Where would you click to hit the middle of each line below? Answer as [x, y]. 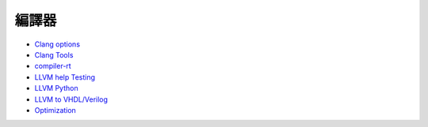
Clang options [57, 44]
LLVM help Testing [65, 77]
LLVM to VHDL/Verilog [71, 99]
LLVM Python [56, 88]
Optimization [55, 110]
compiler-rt [53, 66]
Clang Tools [54, 54]
